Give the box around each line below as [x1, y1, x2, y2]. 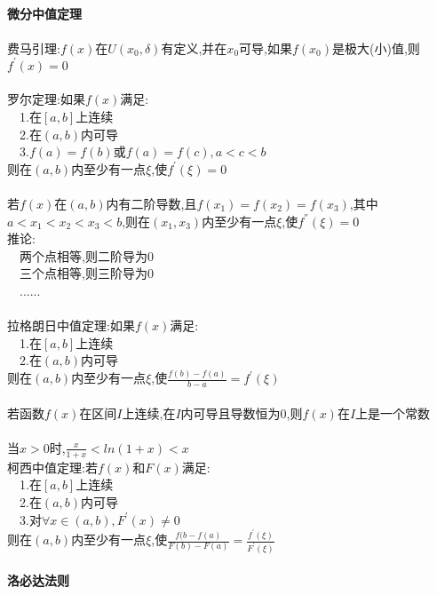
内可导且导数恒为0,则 [180, 403, 303, 422]
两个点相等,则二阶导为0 [19, 246, 154, 265]
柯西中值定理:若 [7, 457, 98, 476]
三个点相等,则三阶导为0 [19, 264, 154, 282]
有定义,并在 [161, 38, 227, 57]
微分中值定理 [7, 4, 82, 22]
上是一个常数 [355, 403, 431, 422]
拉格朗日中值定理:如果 [7, 316, 135, 335]
